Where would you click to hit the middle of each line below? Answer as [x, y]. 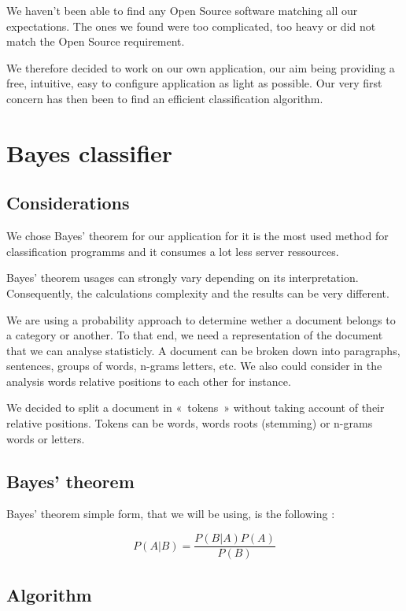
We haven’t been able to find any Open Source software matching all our [182, 10]
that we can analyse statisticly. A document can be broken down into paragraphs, [203, 350]
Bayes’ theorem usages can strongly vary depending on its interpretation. [183, 278]
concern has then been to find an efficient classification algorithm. [165, 98]
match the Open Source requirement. [96, 41]
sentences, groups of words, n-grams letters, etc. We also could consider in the [194, 366]
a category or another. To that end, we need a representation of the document [195, 335]
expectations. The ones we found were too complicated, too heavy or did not [191, 26]
